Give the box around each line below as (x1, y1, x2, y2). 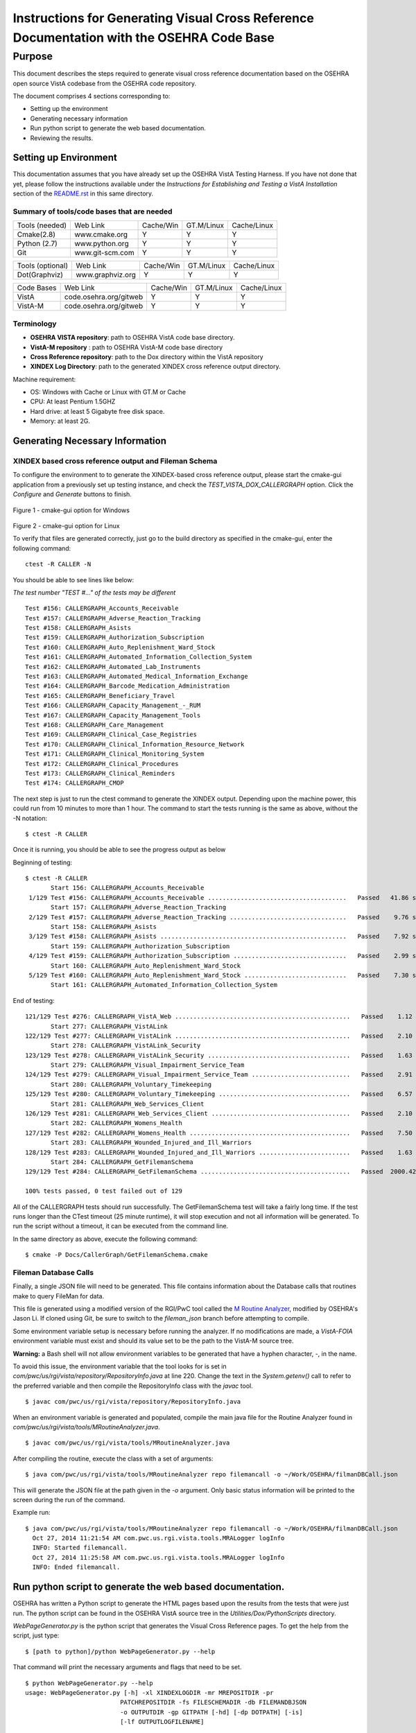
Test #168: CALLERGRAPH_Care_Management (25, 721, 164, 729)
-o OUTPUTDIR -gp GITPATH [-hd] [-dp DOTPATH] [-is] (120, 1708, 303, 1716)
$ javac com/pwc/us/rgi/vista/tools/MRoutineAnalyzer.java (25, 1439, 230, 1447)
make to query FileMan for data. (12, 1291, 104, 1300)
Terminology (12, 319, 57, 329)
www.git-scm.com (74, 248, 135, 258)
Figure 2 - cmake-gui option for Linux (12, 521, 121, 530)
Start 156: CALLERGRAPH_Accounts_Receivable (51, 884, 205, 892)
